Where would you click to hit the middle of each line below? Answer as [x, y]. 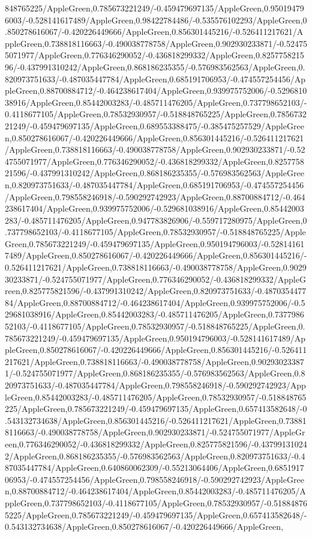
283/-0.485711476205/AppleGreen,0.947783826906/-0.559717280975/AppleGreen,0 [156, 220]
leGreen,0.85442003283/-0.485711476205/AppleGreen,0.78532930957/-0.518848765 [156, 397]
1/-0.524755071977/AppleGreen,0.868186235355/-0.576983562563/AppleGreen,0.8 [155, 373]
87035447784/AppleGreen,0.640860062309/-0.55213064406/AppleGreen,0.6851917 [154, 468]
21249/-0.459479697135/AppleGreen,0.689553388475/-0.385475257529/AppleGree [154, 125]
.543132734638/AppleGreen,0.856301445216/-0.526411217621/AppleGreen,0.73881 [156, 420]
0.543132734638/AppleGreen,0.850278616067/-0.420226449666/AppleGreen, [144, 526]
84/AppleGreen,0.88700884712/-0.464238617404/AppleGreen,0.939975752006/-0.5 [155, 302]
